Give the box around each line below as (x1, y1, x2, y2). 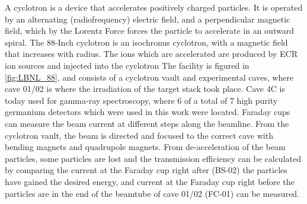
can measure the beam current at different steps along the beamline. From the (5, 117, 289, 129)
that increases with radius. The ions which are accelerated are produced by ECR (5, 47, 298, 60)
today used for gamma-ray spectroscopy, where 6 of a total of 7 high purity (5, 94, 278, 106)
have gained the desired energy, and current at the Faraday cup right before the (5, 175, 295, 187)
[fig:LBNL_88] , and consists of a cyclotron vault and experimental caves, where (5, 71, 294, 83)
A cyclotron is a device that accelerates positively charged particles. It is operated (5, 1, 303, 13)
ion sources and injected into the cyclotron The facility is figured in (5, 59, 250, 71)
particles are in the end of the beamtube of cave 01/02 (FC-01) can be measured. (5, 187, 300, 199)
